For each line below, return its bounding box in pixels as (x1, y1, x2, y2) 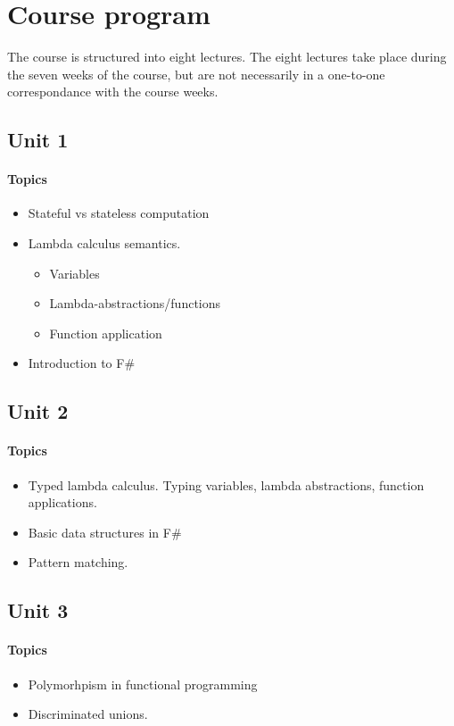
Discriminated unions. (28, 705, 148, 723)
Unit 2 (7, 397, 69, 425)
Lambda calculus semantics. (28, 234, 181, 253)
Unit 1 (7, 126, 69, 154)
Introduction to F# (28, 354, 136, 372)
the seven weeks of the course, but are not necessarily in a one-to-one (7, 64, 385, 83)
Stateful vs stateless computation (28, 204, 210, 222)
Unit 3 (7, 597, 69, 624)
